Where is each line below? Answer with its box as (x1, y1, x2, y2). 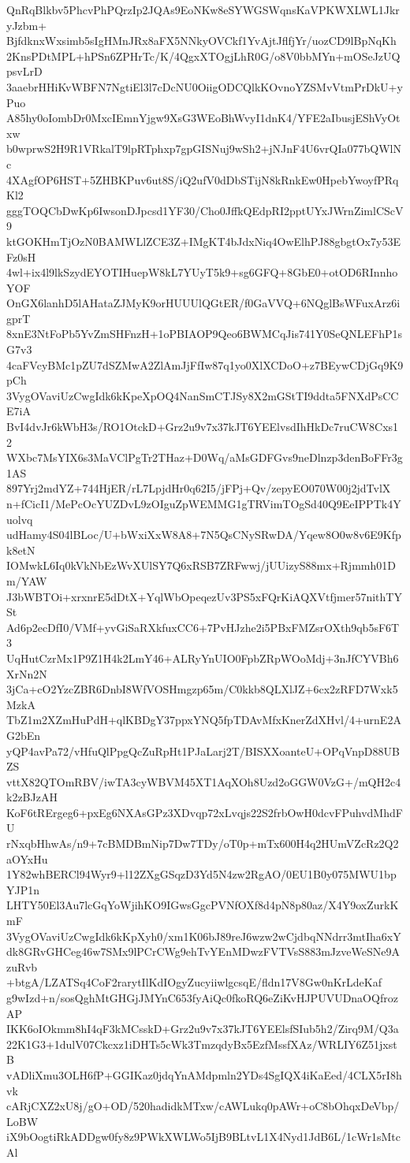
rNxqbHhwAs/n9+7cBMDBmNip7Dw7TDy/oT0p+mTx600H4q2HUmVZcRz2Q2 (6, 835, 399, 852)
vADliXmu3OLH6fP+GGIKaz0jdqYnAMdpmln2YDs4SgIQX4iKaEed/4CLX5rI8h (6, 1066, 402, 1083)
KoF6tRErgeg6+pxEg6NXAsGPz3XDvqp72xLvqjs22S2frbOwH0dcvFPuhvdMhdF (6, 804, 403, 820)
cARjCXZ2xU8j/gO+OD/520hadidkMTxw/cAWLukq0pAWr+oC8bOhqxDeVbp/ (6, 1098, 400, 1114)
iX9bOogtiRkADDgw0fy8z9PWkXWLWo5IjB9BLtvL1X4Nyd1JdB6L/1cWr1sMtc (6, 1128, 401, 1145)
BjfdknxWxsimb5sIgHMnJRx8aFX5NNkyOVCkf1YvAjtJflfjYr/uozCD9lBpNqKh (6, 32, 397, 49)
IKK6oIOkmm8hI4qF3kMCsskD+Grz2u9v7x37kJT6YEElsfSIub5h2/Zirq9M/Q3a (6, 1020, 399, 1037)
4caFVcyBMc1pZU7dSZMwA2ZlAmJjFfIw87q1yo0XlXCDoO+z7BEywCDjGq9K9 (6, 356, 404, 373)
